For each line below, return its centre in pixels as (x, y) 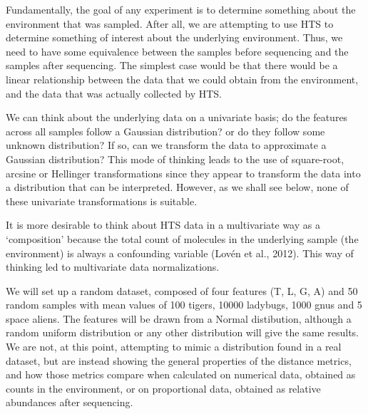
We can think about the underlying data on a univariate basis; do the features (177, 117)
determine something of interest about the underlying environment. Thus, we (174, 37)
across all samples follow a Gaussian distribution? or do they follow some (165, 131)
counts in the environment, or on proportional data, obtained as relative (163, 388)
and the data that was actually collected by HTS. (114, 93)
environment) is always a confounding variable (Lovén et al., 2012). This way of (180, 253)
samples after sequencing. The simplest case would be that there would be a (172, 65)
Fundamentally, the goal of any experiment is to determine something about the (181, 9)
